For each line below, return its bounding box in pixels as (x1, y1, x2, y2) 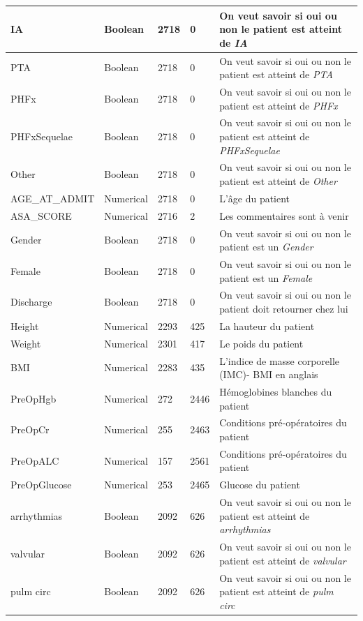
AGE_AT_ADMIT (10, 190, 95, 205)
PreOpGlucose (10, 477, 72, 492)
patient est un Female (219, 270, 313, 285)
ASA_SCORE (10, 208, 72, 223)
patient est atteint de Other (219, 174, 337, 188)
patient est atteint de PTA (219, 67, 333, 82)
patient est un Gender (219, 239, 313, 254)
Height (10, 318, 39, 333)
